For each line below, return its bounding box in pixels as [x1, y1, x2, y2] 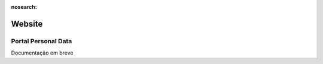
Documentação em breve [11, 49, 74, 56]
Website [11, 18, 43, 29]
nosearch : [11, 4, 37, 10]
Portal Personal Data [11, 37, 72, 45]
